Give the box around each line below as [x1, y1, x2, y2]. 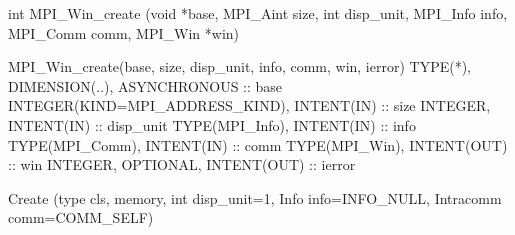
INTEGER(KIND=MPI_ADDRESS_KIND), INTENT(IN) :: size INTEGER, [8, 95, 491, 116]
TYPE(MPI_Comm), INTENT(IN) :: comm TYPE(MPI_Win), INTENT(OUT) [8, 134, 508, 155]
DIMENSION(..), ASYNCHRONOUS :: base [8, 75, 283, 96]
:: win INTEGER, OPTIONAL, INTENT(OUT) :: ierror [8, 154, 356, 175]
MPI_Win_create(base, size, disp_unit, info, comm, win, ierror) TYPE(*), [8, 56, 472, 77]
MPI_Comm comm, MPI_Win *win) [8, 22, 239, 43]
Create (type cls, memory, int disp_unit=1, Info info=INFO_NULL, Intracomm [8, 187, 502, 208]
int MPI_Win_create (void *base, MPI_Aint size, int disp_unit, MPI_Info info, [8, 3, 508, 23]
